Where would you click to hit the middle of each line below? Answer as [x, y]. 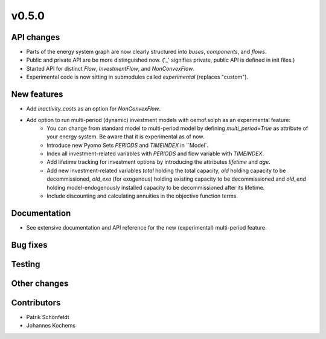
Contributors [36, 302]
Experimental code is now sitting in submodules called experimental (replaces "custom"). [137, 77]
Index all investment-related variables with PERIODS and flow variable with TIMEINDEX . [155, 153]
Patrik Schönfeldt [48, 317]
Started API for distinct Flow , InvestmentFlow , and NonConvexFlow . [110, 68]
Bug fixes [29, 245]
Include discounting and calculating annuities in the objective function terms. [142, 196]
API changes [36, 37]
